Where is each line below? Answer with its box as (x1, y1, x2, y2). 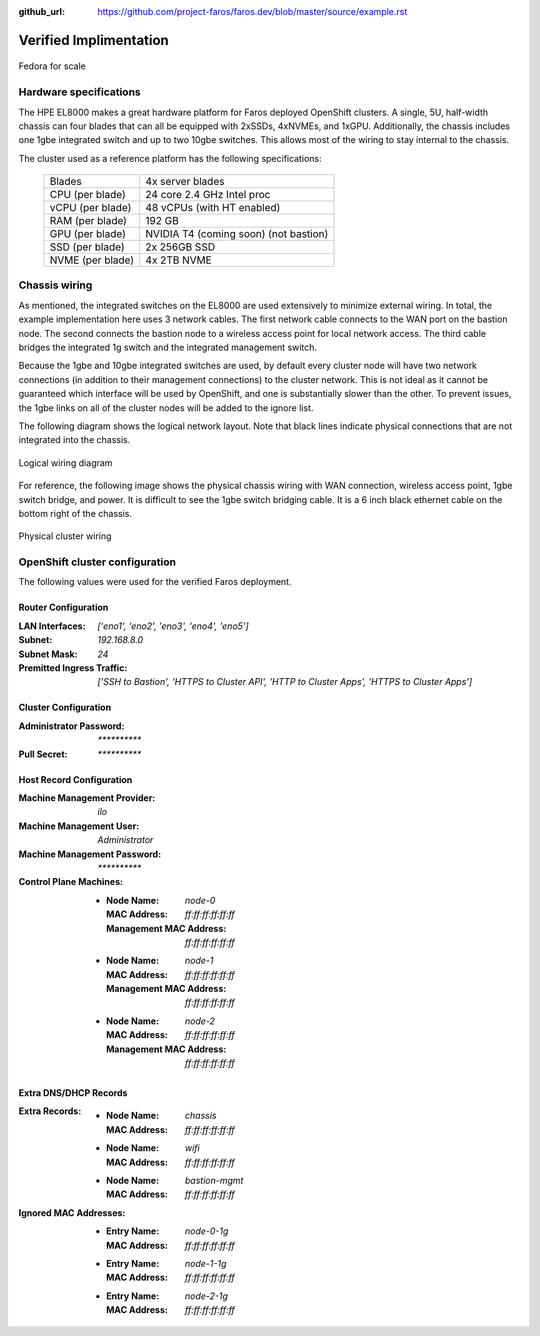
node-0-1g (185, 1225, 229, 1237)
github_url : (18, 6, 65, 17)
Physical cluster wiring (18, 530, 112, 542)
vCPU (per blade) (49, 201, 132, 215)
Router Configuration (18, 601, 109, 614)
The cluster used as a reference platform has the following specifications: (18, 152, 322, 164)
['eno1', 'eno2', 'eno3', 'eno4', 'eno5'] (97, 620, 249, 632)
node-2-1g (185, 1290, 229, 1302)
